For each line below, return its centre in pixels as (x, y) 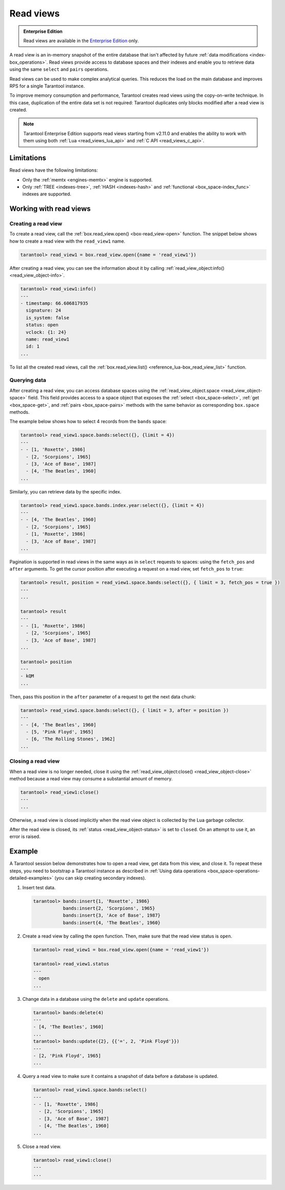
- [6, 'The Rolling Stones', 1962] (71, 739)
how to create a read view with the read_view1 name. (67, 241)
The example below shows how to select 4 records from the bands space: (88, 422)
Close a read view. (42, 1146)
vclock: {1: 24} (46, 332)
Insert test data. (39, 887)
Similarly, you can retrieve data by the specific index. (65, 491)
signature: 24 (44, 310)
